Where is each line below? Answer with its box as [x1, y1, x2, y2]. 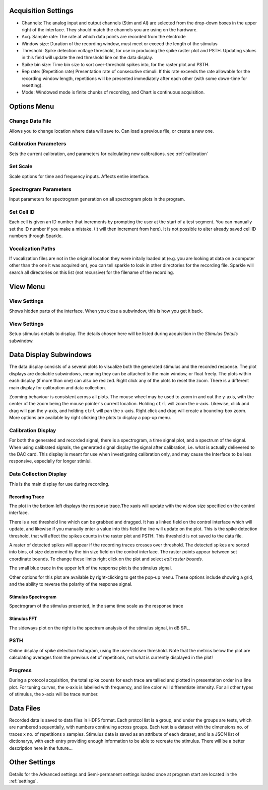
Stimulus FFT [9, 615, 37, 621]
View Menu [9, 282, 45, 291]
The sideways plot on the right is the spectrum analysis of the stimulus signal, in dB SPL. [9, 624, 191, 631]
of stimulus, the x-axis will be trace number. [9, 691, 99, 697]
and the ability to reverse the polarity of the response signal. [9, 581, 133, 587]
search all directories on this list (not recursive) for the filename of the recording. [9, 269, 174, 275]
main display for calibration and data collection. [9, 384, 106, 390]
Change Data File [9, 117, 52, 124]
